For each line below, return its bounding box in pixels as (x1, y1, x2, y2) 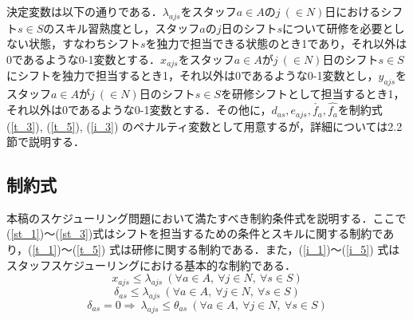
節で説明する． (6, 133, 85, 150)
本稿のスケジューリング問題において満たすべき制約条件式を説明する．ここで (6, 209, 407, 226)
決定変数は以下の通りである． (6, 3, 163, 19)
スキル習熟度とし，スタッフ (54, 19, 200, 36)
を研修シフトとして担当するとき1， (220, 85, 405, 102)
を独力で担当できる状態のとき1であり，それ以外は (145, 35, 407, 52)
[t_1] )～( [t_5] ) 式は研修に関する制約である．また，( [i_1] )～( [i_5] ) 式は (32, 241, 400, 258)
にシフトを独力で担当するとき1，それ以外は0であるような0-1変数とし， (6, 67, 379, 84)
